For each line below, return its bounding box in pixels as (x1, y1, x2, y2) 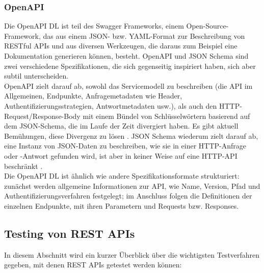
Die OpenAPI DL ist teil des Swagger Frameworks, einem (4, 20, 184, 31)
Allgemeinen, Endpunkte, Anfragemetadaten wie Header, (4, 90, 182, 101)
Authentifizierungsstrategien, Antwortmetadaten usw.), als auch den (4, 100, 217, 111)
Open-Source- (186, 20, 229, 31)
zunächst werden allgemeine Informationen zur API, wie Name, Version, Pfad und (4, 180, 260, 191)
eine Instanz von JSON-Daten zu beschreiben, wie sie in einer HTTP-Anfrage (4, 140, 246, 151)
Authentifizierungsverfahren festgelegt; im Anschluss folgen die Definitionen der (4, 190, 252, 201)
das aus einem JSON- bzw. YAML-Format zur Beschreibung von (43, 30, 245, 41)
